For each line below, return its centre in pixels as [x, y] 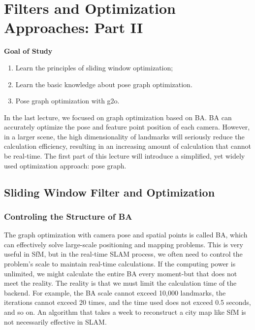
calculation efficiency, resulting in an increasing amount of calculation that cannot [127, 146]
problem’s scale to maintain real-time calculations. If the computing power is [120, 264]
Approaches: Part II [74, 27]
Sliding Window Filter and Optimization [110, 192]
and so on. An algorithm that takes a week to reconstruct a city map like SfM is [125, 312]
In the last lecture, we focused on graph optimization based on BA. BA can [118, 117]
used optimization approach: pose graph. [65, 165]
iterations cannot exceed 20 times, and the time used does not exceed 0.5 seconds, [127, 302]
